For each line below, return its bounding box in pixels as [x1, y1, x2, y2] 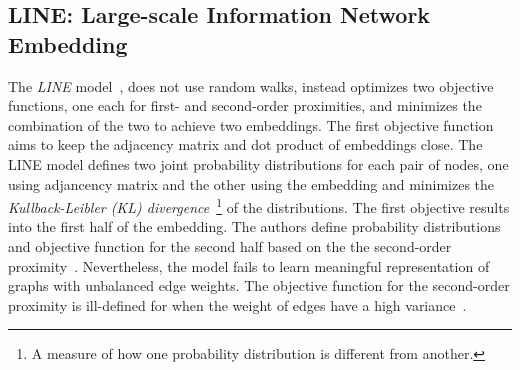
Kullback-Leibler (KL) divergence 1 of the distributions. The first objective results [8, 194, 510, 217]
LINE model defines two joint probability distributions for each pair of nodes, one [8, 153, 509, 174]
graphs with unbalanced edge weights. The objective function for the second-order [8, 275, 510, 296]
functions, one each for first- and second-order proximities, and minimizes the [8, 95, 482, 116]
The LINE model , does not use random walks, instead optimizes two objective [8, 75, 494, 96]
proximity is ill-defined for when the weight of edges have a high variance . [8, 294, 467, 315]
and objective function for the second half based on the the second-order [8, 236, 452, 256]
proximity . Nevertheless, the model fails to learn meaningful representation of [8, 255, 490, 276]
